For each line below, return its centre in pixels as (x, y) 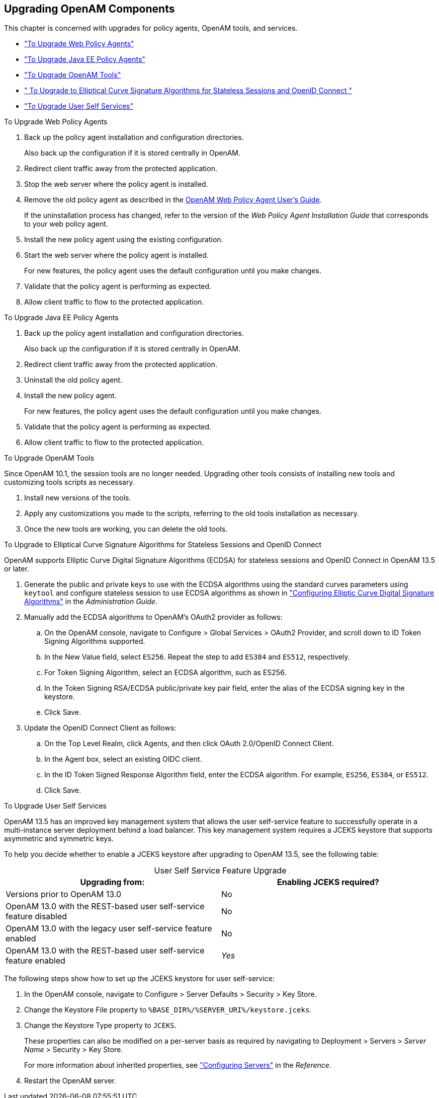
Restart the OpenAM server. (70, 1081)
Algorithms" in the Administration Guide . (91, 602)
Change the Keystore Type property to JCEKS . (100, 1026)
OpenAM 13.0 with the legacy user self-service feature (109, 929)
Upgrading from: (112, 882)
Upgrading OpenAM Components (90, 9)
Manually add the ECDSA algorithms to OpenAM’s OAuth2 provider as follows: (153, 617)
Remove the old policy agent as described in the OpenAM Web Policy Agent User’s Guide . (173, 200)
